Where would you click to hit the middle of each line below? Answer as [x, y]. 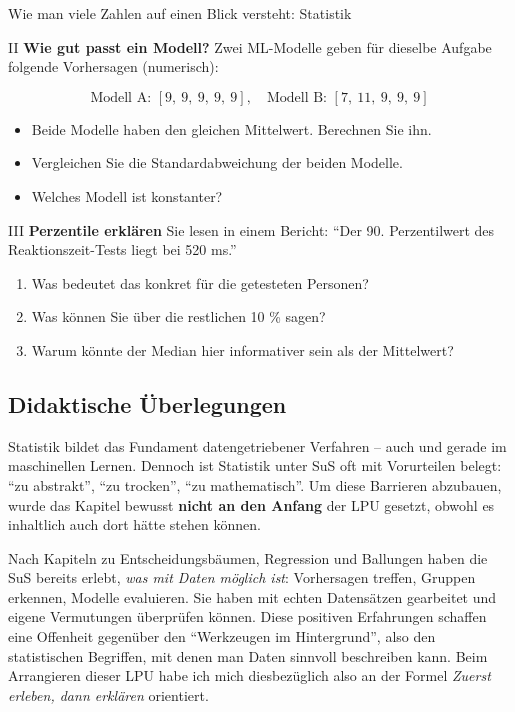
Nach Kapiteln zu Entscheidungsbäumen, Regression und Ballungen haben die [248, 557]
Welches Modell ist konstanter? [127, 195]
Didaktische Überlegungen [147, 403]
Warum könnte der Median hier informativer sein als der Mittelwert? [242, 349]
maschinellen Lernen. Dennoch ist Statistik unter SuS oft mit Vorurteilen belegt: [255, 465]
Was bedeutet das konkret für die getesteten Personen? [200, 282]
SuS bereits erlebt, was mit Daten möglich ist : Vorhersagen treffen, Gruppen [242, 577]
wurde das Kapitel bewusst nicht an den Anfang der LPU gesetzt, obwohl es [251, 504]
